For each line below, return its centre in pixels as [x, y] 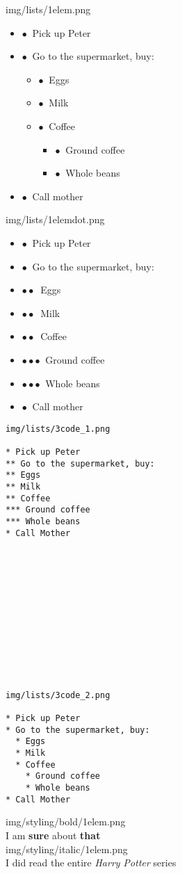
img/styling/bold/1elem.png [66, 822]
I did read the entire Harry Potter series [91, 863]
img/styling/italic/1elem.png [67, 849]
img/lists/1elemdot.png [55, 219]
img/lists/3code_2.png [58, 695]
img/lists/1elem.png [48, 9]
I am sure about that [53, 835]
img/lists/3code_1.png [58, 429]
